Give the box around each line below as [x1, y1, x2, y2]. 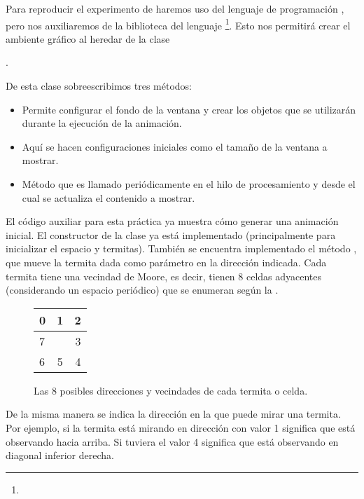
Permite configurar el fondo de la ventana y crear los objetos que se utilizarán [22, 102, 356, 116]
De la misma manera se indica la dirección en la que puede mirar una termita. [6, 406, 341, 421]
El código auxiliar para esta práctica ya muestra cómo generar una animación [6, 214, 339, 228]
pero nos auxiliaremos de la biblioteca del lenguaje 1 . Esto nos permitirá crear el [6, 15, 351, 32]
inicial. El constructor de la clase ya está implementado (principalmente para [6, 227, 336, 242]
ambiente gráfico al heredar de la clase [6, 31, 170, 46]
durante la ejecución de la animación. [22, 116, 182, 130]
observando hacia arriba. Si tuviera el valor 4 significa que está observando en [6, 434, 339, 449]
